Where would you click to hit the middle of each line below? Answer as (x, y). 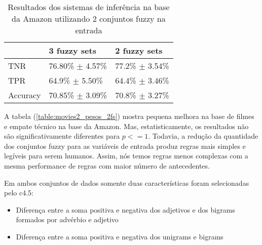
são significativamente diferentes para (62, 136)
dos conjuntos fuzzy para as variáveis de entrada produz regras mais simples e (125, 146)
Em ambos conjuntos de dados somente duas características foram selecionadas (127, 182)
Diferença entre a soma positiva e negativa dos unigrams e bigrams (120, 236)
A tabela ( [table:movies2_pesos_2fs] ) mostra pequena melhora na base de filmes (129, 116)
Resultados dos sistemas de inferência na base (89, 7)
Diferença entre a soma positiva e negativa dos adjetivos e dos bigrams (125, 209)
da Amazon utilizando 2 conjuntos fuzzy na (89, 18)
